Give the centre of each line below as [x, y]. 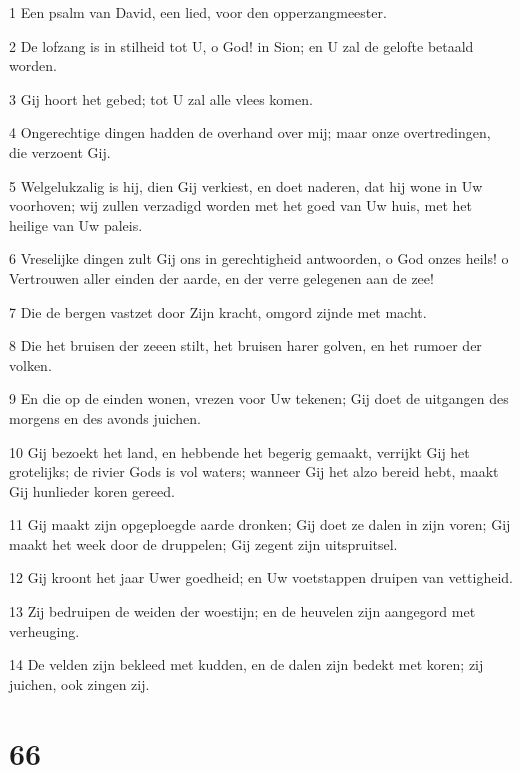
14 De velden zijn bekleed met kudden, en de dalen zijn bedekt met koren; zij [246, 664]
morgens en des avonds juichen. [105, 417]
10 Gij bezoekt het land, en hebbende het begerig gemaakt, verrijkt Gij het [239, 451]
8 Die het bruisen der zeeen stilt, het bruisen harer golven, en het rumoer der [245, 345]
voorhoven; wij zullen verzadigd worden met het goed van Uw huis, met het [240, 205]
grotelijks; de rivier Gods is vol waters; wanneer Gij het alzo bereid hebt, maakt [254, 471]
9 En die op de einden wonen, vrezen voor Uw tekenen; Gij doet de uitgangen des [259, 398]
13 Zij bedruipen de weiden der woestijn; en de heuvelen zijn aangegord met [242, 611]
